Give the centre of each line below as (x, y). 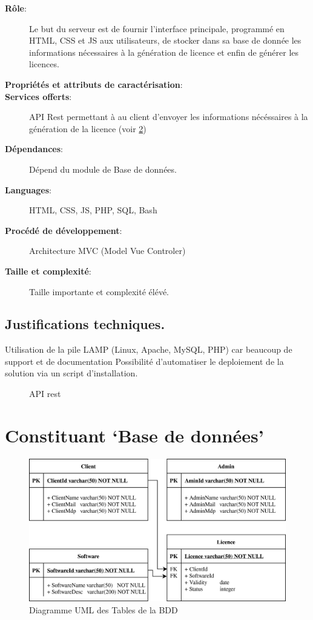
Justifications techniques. (85, 324)
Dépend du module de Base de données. (103, 169)
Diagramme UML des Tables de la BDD (104, 609)
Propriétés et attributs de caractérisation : (94, 84)
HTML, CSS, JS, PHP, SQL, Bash (93, 210)
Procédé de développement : (64, 230)
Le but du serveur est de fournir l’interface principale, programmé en (157, 28)
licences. (44, 64)
